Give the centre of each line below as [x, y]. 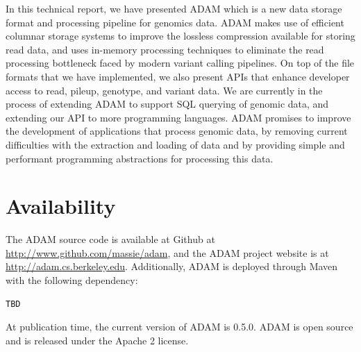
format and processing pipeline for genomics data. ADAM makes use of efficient [175, 22]
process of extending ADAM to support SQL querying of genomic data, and [167, 104]
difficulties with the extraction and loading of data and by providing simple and [175, 144]
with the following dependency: [72, 280]
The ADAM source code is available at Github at [110, 239]
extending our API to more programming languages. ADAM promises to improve [178, 117]
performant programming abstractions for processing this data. [140, 158]
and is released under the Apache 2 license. [97, 340]
